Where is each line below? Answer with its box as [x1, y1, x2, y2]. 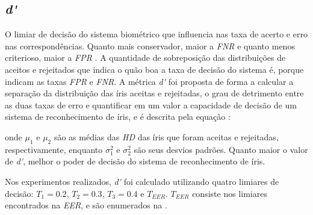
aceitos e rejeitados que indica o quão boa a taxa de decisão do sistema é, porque [5, 63, 304, 75]
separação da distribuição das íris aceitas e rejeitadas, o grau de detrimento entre [5, 87, 304, 99]
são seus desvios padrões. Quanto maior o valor [134, 143, 308, 155]
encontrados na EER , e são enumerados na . [5, 199, 167, 211]
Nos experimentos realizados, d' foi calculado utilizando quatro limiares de [5, 175, 279, 187]
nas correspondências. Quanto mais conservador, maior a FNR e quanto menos [5, 39, 295, 52]
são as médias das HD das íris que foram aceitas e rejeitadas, [54, 130, 279, 143]
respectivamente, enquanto [5, 143, 103, 155]
